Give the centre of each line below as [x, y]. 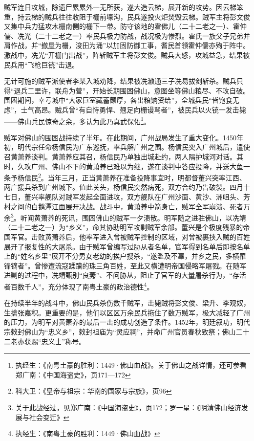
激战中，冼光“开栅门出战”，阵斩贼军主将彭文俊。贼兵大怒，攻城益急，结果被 [127, 55]
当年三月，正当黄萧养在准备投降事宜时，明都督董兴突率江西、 [147, 177]
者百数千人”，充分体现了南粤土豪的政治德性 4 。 [79, 286]
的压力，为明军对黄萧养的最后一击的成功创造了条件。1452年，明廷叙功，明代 [127, 322]
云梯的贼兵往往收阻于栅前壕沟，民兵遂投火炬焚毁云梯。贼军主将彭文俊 [137, 16]
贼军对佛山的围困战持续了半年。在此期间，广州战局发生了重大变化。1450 [120, 137]
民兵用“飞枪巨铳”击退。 [42, 64]
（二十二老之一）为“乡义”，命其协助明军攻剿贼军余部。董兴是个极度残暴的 [124, 227]
